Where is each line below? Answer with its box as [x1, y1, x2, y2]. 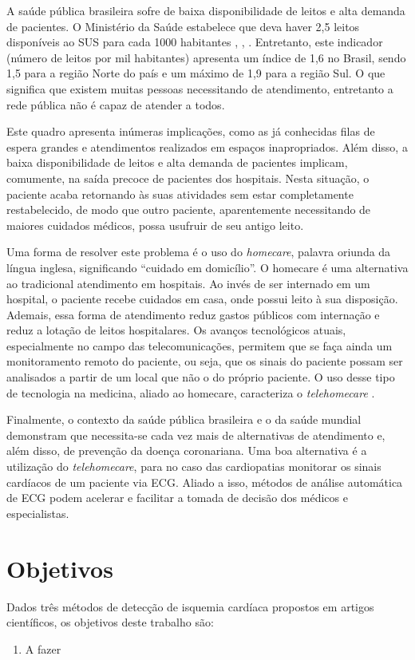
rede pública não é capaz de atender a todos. [6, 96, 225, 113]
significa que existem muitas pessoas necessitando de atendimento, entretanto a [6, 80, 393, 97]
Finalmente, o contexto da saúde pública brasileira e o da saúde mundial [6, 411, 362, 428]
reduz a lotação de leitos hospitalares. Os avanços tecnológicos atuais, [6, 322, 346, 338]
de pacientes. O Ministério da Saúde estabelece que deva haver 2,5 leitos [6, 18, 360, 34]
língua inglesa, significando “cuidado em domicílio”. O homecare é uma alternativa [6, 259, 409, 275]
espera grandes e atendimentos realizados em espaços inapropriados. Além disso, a [6, 138, 408, 155]
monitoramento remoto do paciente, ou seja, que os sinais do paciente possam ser [6, 353, 403, 370]
